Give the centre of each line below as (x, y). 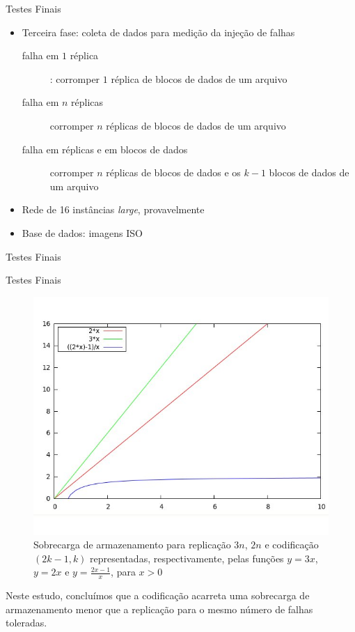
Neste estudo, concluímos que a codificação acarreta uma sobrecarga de (158, 595)
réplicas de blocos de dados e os (173, 172)
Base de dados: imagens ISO (82, 232)
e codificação (292, 545)
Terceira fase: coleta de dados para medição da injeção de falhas (158, 32)
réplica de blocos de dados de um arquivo (199, 78)
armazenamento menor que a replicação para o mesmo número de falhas (159, 609)
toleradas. (26, 623)
